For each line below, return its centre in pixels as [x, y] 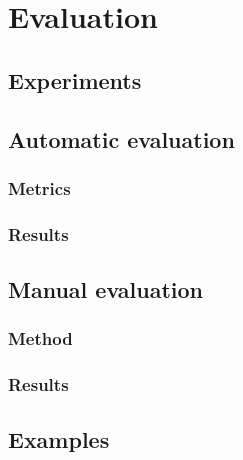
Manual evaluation [105, 289]
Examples [59, 439]
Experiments [75, 79]
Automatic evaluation [121, 138]
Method [40, 338]
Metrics [39, 187]
